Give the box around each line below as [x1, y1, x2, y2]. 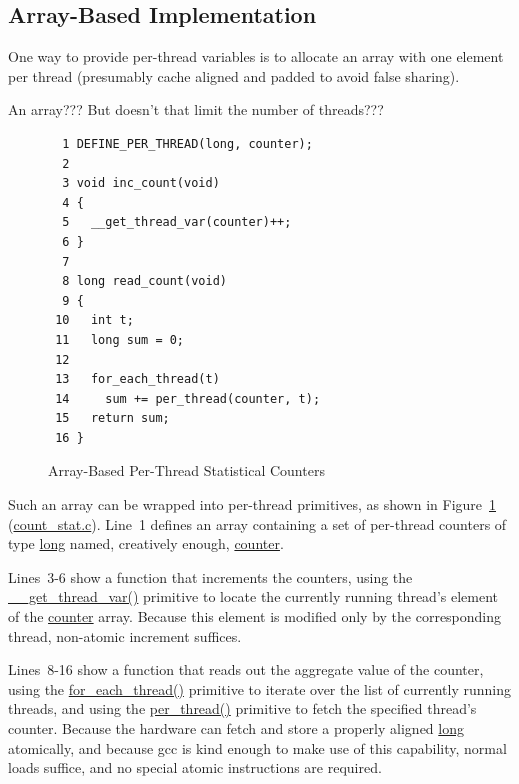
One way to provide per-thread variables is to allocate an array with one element [8, 46, 504, 67]
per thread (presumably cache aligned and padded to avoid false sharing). [8, 65, 460, 86]
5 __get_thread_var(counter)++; [62, 215, 292, 230]
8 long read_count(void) [62, 274, 227, 289]
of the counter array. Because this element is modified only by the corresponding [8, 606, 502, 627]
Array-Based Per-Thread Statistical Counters [48, 460, 325, 481]
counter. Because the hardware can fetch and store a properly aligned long [8, 718, 464, 739]
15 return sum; [55, 411, 170, 426]
